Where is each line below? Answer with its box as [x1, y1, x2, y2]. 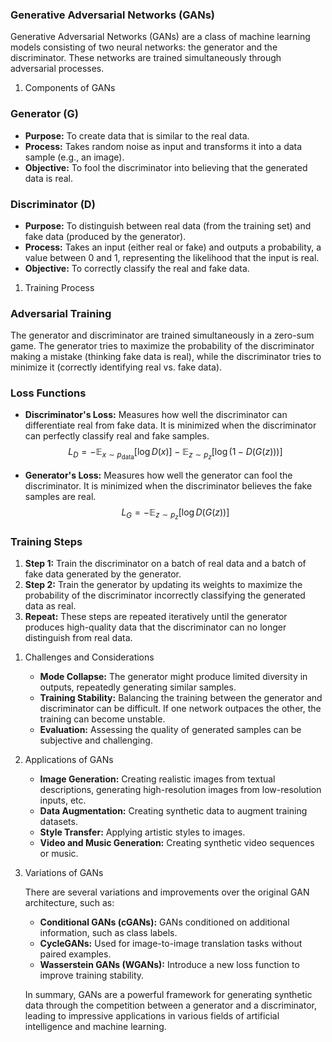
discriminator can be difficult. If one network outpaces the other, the [39, 703, 322, 715]
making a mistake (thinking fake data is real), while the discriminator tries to [10, 351, 322, 363]
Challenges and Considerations [24, 651, 155, 663]
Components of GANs [24, 82, 116, 94]
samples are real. [24, 490, 97, 502]
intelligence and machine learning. [24, 1021, 167, 1033]
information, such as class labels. [39, 927, 178, 939]
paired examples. [39, 948, 112, 960]
